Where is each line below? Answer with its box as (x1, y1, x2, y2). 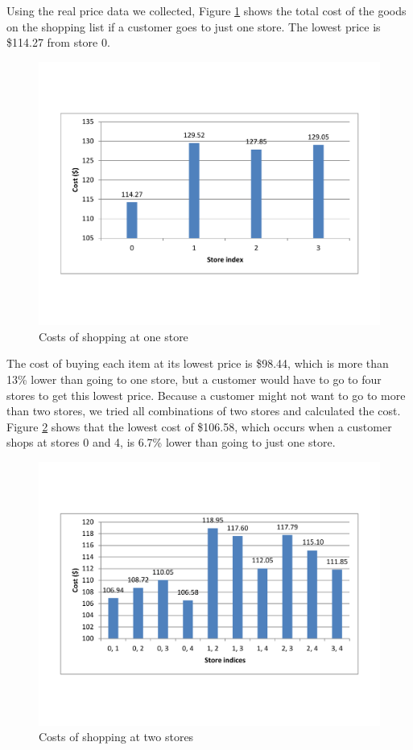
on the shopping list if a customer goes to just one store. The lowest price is (6, 18, 381, 35)
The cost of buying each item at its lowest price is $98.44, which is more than (6, 355, 389, 372)
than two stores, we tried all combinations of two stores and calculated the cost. (6, 402, 401, 419)
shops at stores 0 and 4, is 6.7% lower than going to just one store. (6, 434, 336, 451)
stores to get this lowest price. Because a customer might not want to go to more (6, 386, 406, 403)
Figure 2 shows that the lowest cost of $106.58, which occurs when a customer (6, 418, 392, 435)
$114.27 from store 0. (6, 34, 110, 51)
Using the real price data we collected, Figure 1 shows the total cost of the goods (6, 2, 407, 19)
